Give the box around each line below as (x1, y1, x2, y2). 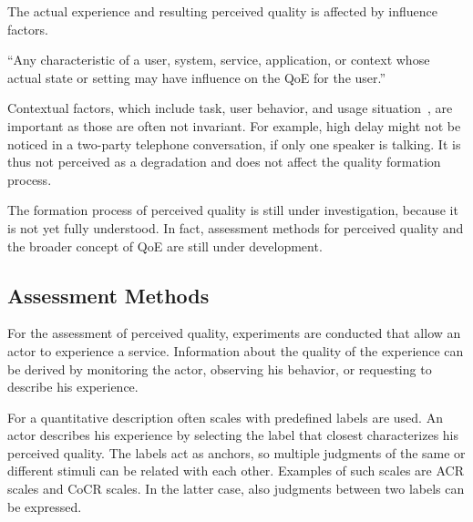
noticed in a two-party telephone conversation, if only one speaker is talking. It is (7, 134, 461, 153)
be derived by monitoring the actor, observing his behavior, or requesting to (7, 359, 432, 378)
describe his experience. (7, 377, 139, 396)
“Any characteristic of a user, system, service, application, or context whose (7, 50, 430, 69)
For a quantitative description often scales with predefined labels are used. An (7, 407, 443, 426)
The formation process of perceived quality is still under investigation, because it (7, 200, 458, 220)
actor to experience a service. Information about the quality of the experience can (7, 341, 464, 360)
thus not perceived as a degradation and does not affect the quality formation (7, 152, 441, 171)
